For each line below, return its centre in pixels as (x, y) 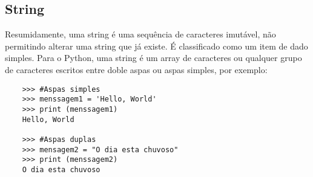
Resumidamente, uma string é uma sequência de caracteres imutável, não (140, 34)
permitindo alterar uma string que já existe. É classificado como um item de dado (156, 46)
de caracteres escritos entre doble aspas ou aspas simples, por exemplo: (136, 69)
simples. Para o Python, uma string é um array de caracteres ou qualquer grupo (153, 58)
